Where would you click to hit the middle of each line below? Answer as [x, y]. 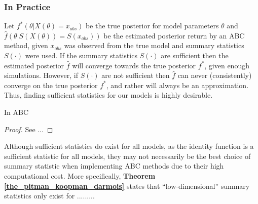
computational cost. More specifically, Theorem [80, 175]
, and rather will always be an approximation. [177, 85]
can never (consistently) [215, 75]
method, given [26, 45]
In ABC [16, 112]
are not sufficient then [136, 75]
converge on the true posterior [51, 85]
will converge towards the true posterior [134, 65]
